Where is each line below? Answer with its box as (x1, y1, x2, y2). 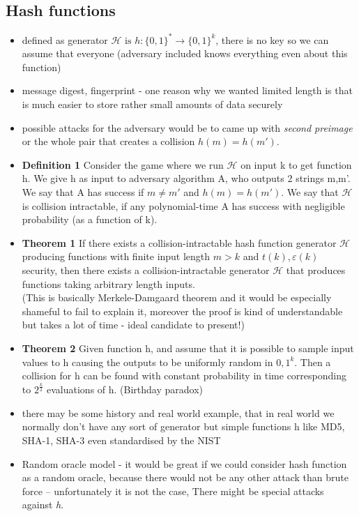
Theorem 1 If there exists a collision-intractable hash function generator (22, 235, 337, 250)
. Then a (294, 354, 331, 369)
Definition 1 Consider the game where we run (22, 157, 224, 172)
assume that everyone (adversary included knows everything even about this (22, 46, 348, 61)
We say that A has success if (22, 185, 144, 199)
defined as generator (22, 32, 108, 47)
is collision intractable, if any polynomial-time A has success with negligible (22, 198, 345, 213)
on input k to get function (240, 157, 352, 172)
